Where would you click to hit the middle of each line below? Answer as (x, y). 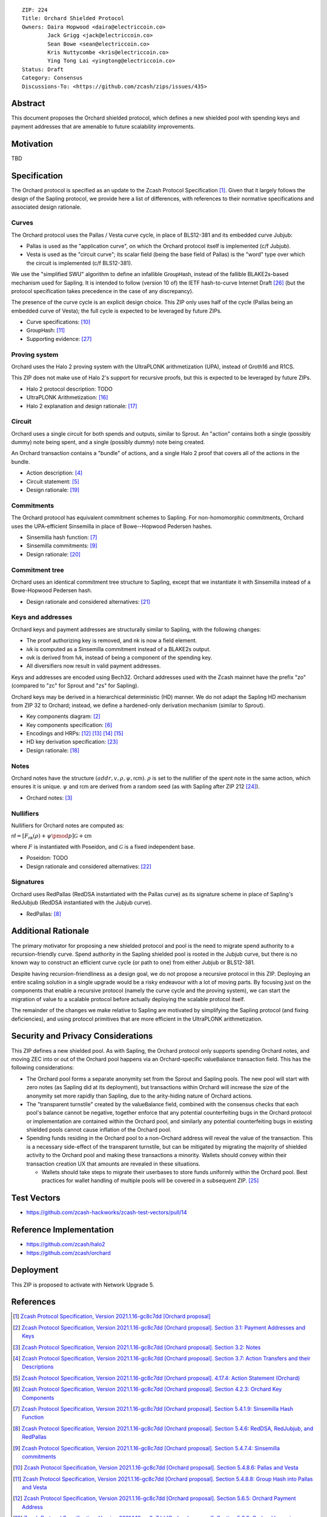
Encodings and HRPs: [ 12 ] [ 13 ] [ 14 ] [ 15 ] (75, 734)
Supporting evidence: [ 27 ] (59, 339)
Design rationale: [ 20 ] (54, 554)
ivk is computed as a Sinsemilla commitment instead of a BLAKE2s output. (119, 649)
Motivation (32, 144)
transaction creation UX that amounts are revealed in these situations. (113, 1164)
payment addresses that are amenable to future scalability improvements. (103, 126)
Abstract (28, 103)
